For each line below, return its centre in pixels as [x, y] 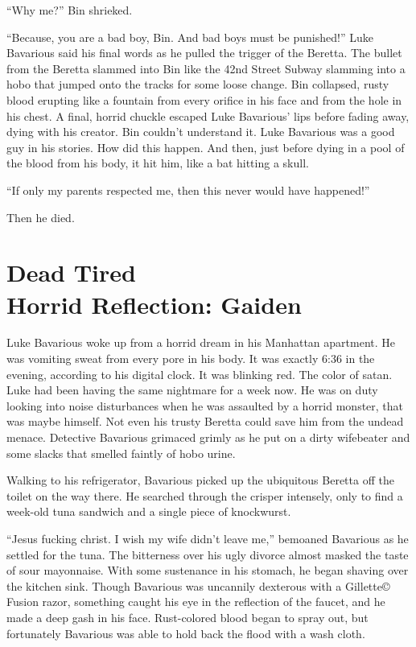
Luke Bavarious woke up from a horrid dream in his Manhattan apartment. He [201, 342]
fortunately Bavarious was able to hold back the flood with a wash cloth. [186, 633]
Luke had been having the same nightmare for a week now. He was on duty [192, 390]
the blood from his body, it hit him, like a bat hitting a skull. [158, 163]
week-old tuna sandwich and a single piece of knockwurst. [149, 511]
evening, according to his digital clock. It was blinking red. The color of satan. [200, 374]
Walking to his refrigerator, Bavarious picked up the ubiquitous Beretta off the [200, 480]
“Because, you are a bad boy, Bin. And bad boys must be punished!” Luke [190, 37]
